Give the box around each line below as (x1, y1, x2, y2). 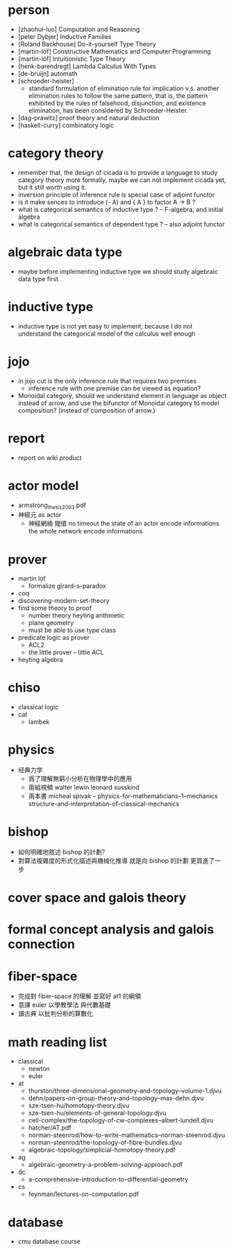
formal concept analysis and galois (8, 922, 215, 938)
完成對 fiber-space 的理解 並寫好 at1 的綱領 (17, 992, 142, 1000)
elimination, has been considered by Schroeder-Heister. (28, 106, 188, 115)
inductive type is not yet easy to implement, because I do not (17, 322, 193, 330)
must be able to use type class (28, 626, 117, 634)
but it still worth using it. (17, 183, 87, 191)
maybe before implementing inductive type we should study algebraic (17, 267, 218, 276)
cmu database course (17, 1237, 81, 1245)
